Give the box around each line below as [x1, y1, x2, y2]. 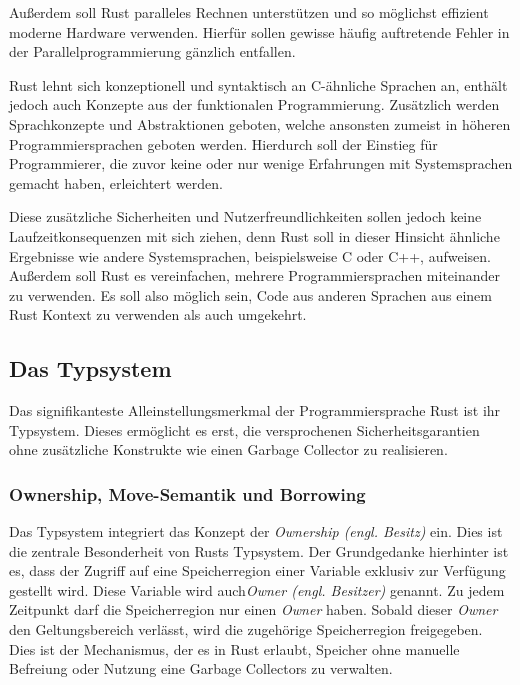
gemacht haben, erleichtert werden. [9, 172, 223, 193]
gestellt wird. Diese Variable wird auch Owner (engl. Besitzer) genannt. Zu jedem [9, 579, 505, 600]
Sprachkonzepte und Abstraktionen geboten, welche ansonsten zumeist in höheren [9, 113, 511, 134]
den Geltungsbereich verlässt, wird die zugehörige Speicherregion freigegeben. [9, 619, 483, 640]
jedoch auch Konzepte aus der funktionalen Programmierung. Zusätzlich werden [9, 94, 500, 115]
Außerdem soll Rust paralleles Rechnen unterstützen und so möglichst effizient [9, 2, 489, 22]
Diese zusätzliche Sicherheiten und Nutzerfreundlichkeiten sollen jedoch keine [9, 206, 482, 227]
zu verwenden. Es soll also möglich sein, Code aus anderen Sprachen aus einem [9, 284, 492, 305]
